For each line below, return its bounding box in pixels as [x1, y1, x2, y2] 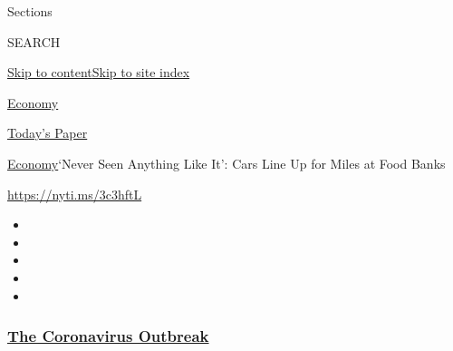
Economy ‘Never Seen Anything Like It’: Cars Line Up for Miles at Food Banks [7, 153, 446, 172]
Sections [7, 2, 53, 20]
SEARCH [7, 32, 61, 51]
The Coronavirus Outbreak [7, 325, 209, 347]
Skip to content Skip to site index [7, 63, 190, 82]
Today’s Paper [7, 123, 88, 142]
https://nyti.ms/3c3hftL [7, 184, 142, 203]
